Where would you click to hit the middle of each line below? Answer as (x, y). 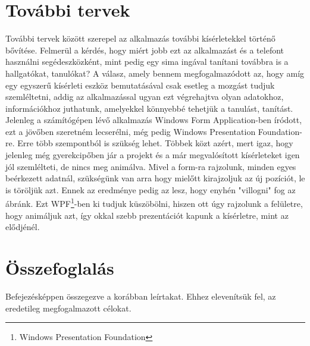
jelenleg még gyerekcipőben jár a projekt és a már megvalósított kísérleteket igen (153, 155)
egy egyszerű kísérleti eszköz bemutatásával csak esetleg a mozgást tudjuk (140, 85)
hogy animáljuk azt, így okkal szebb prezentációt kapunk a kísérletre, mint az (147, 215)
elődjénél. (23, 227)
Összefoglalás (60, 268)
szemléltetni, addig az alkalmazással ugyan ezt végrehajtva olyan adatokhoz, (145, 97)
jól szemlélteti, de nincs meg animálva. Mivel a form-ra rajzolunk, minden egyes (151, 166)
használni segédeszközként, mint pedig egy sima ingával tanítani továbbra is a (147, 62)
